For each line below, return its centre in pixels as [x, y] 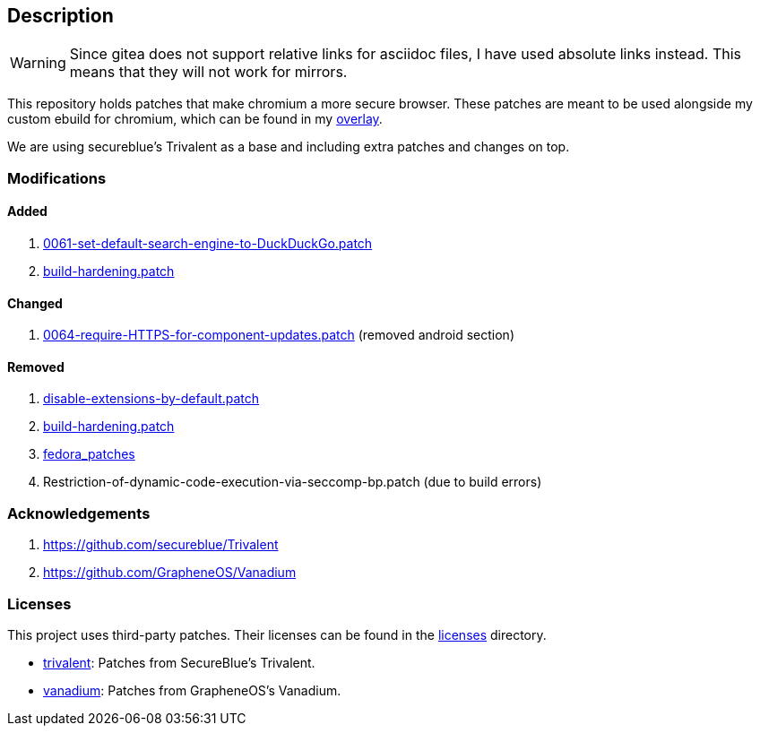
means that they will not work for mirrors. [208, 72]
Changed [35, 303]
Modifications [57, 178]
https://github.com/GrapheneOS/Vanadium [170, 573]
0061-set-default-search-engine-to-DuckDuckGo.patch [208, 244]
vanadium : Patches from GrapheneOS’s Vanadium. [192, 690]
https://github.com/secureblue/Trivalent [161, 545]
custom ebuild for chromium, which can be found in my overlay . [195, 119]
